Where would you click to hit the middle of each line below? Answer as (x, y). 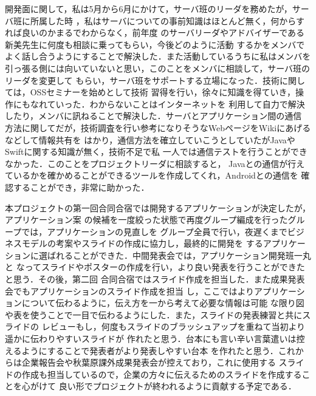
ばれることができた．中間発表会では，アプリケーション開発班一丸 (179, 255)
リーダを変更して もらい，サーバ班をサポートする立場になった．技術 (143, 80)
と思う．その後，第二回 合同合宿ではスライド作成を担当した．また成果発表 (155, 279)
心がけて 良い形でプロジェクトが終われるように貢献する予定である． (159, 386)
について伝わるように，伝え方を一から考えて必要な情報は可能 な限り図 (163, 303)
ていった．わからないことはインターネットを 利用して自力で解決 (176, 104)
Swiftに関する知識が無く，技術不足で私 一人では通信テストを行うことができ (156, 152)
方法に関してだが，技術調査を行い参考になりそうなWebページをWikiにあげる (158, 127)
